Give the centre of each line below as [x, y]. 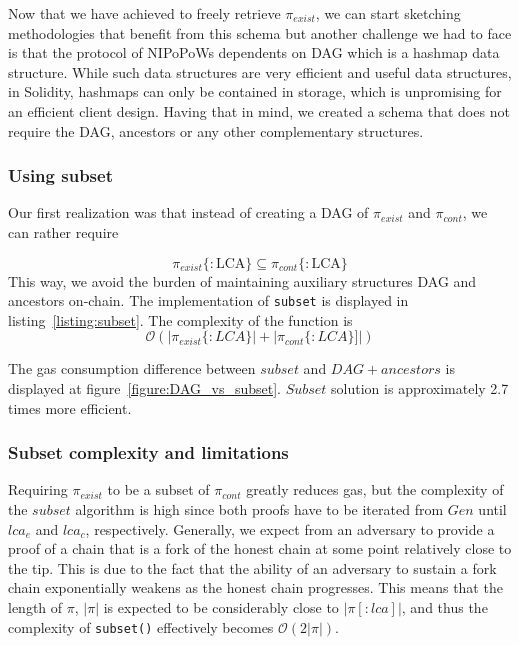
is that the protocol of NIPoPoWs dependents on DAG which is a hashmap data [254, 52]
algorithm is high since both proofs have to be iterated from [259, 509]
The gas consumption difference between [132, 368]
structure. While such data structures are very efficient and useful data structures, [260, 71]
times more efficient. [70, 407]
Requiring [38, 489]
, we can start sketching [388, 13]
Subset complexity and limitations [148, 452]
